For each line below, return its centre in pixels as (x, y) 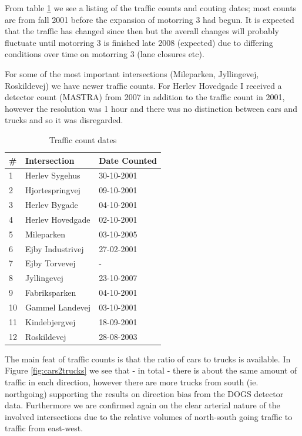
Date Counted (128, 160)
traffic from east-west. (44, 428)
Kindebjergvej (51, 321)
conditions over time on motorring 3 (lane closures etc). (105, 54)
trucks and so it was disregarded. (64, 120)
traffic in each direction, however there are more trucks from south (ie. (132, 381)
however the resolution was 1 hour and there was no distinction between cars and (151, 108)
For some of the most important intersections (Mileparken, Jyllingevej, (132, 73)
